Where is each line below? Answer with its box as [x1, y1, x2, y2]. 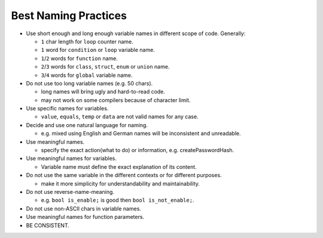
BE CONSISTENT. [26, 221, 70, 229]
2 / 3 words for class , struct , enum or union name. [41, 63, 170, 70]
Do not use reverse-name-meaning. [26, 188, 115, 195]
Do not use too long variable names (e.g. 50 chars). [26, 79, 153, 86]
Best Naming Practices [11, 9, 127, 22]
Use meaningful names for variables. [26, 155, 117, 162]
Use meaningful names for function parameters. [26, 214, 145, 221]
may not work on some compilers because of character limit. [41, 96, 191, 104]
